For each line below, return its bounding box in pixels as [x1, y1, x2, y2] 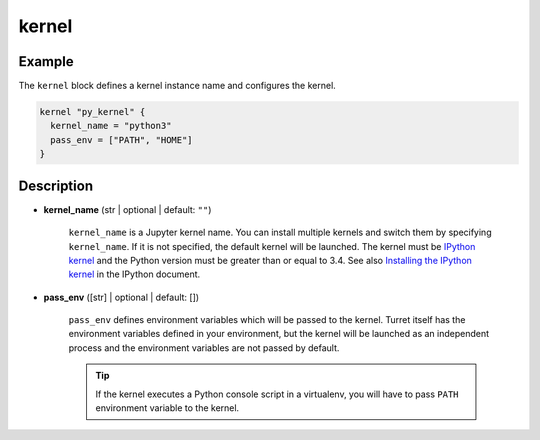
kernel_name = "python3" [50, 120, 172, 132]
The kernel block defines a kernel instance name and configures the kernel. [18, 80, 337, 92]
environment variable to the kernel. [95, 402, 240, 414]
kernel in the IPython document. [68, 268, 201, 280]
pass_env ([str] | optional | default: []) [43, 291, 200, 303]
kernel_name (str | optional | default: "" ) [43, 203, 212, 215]
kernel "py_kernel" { [39, 106, 146, 118]
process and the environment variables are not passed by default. [68, 341, 340, 354]
